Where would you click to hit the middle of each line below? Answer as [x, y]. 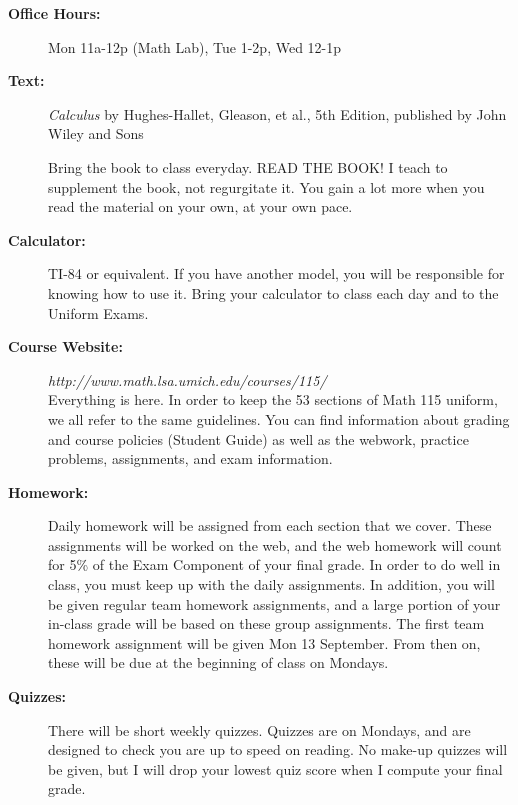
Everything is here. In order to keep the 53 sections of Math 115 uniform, [273, 399]
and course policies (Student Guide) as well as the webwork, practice [258, 438]
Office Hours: [54, 13]
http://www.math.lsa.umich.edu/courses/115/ [187, 379]
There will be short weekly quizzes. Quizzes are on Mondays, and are [259, 729]
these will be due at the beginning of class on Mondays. [218, 662]
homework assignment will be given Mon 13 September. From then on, [264, 642]
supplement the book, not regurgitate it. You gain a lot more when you [266, 186]
